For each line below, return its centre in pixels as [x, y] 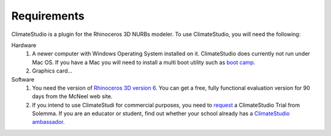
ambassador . [48, 122]
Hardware [24, 45]
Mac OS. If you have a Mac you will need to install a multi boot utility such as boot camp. [144, 62]
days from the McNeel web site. [72, 96]
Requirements [48, 16]
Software [23, 79]
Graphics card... [52, 71]
